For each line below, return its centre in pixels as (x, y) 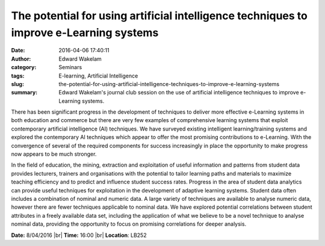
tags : (18, 76)
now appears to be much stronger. (54, 154)
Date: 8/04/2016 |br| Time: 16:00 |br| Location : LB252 (79, 235)
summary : (24, 93)
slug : (17, 84)
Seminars (70, 67)
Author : (21, 59)
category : (24, 67)
